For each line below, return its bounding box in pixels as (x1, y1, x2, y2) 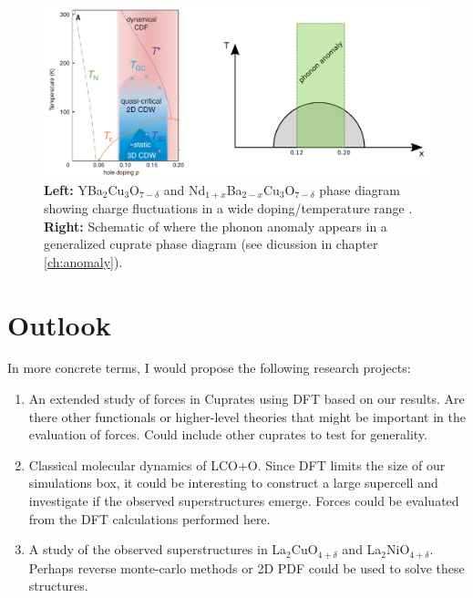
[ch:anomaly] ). (44, 252, 123, 271)
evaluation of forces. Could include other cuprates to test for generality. (28, 425, 427, 444)
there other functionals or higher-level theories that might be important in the (28, 407, 466, 426)
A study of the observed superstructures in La (28, 540, 287, 559)
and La (342, 540, 382, 559)
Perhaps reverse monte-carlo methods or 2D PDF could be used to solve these (28, 558, 465, 577)
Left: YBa (44, 180, 103, 199)
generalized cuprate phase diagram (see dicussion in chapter (44, 234, 378, 253)
